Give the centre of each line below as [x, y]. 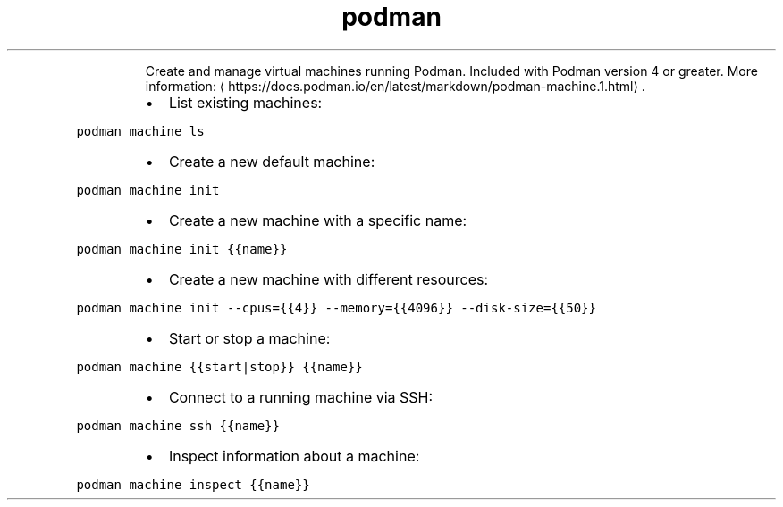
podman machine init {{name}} [182, 249]
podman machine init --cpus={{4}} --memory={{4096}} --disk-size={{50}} [336, 308]
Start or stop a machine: [249, 338]
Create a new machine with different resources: [328, 279]
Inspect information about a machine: [294, 456]
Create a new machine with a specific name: [318, 220]
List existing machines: [245, 102]
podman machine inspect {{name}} [193, 484]
